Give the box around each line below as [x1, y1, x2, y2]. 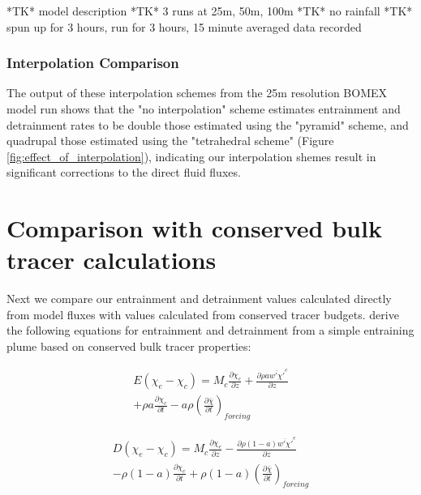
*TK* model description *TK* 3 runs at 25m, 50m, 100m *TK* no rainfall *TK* [6, 2, 413, 19]
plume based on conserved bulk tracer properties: [6, 338, 251, 355]
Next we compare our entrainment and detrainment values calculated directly [6, 290, 392, 307]
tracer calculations [6, 243, 217, 276]
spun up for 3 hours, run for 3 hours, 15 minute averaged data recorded [6, 18, 362, 35]
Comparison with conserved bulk [6, 211, 382, 245]
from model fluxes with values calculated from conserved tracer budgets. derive [6, 305, 399, 322]
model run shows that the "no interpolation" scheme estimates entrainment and [6, 100, 401, 117]
